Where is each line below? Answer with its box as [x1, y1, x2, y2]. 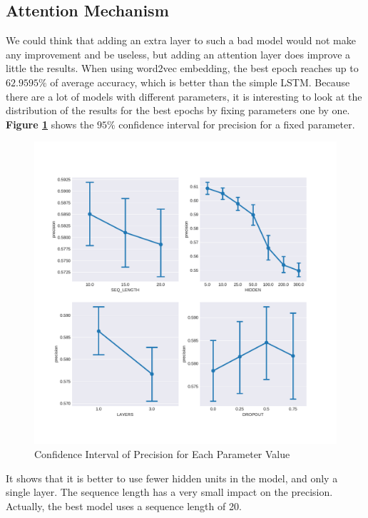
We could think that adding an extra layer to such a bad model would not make [6, 33, 356, 48]
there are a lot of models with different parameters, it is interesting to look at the [6, 88, 362, 103]
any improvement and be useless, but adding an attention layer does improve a [6, 46, 351, 61]
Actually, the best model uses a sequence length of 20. [6, 498, 242, 513]
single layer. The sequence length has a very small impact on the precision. [6, 484, 333, 499]
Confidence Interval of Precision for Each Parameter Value [34, 446, 290, 461]
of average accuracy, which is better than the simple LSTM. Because [50, 74, 350, 89]
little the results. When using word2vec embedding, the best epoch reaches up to [6, 61, 359, 76]
